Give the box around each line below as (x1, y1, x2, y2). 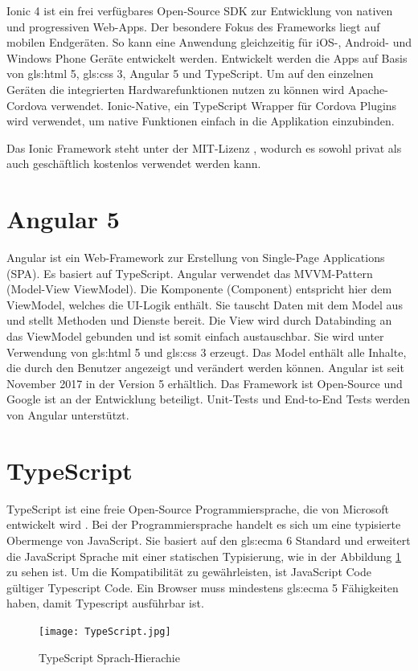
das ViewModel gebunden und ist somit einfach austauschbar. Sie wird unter (6, 328, 384, 345)
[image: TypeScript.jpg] (39, 625, 171, 637)
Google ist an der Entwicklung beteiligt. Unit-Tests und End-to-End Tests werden (6, 391, 411, 407)
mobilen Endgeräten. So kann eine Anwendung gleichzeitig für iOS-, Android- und (6, 34, 412, 51)
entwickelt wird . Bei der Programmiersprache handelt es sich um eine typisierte (6, 516, 401, 533)
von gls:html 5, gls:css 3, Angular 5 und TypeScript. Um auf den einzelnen (6, 65, 374, 82)
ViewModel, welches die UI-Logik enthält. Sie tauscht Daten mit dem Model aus (6, 296, 403, 313)
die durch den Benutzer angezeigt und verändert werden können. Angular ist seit (6, 359, 404, 376)
